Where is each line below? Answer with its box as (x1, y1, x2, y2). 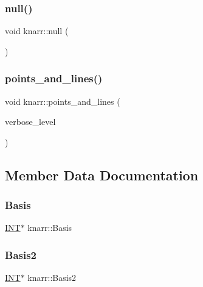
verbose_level (5, 115, 56, 128)
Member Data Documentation (5, 165, 199, 184)
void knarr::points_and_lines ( (5, 94, 120, 107)
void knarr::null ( (5, 24, 69, 37)
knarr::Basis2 (27, 271, 77, 284)
